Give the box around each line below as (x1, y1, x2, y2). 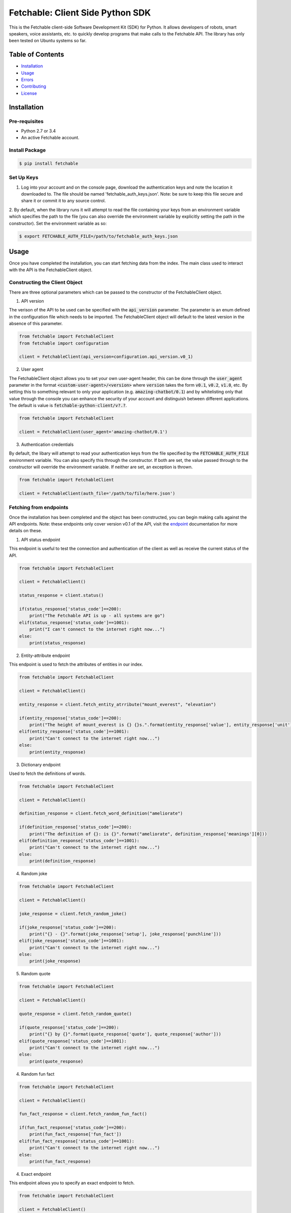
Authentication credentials (21, 442, 74, 447)
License (21, 90, 37, 96)
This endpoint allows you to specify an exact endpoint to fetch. (9, 1180, 135, 1186)
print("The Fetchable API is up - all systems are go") (29, 613, 165, 619)
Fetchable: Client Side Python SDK (9, 7, 151, 18)
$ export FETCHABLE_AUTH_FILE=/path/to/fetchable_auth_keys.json (19, 233, 178, 239)
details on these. (9, 528, 42, 534)
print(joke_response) (29, 958, 81, 964)
